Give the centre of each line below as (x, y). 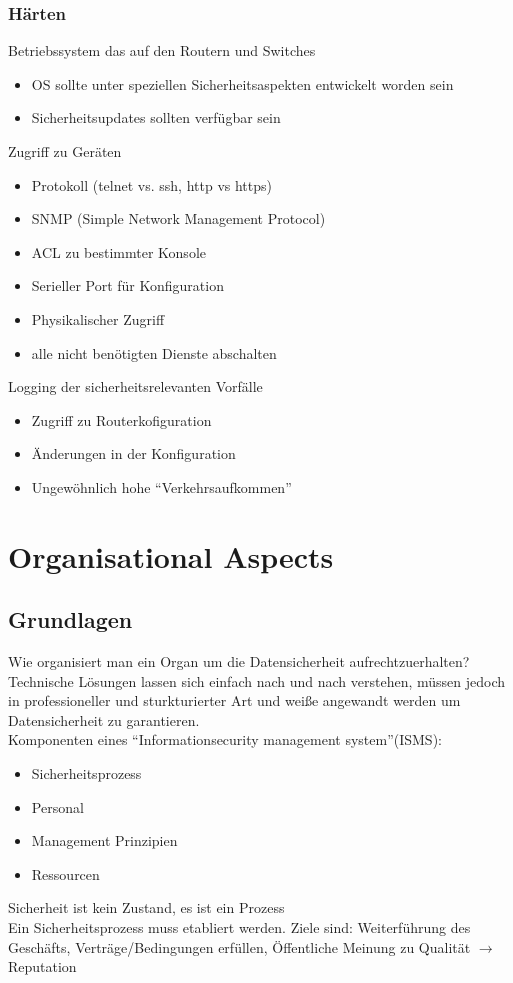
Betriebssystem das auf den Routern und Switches (162, 50)
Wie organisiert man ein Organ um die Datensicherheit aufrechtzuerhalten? (239, 661)
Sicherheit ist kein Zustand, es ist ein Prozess (146, 907)
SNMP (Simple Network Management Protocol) (178, 218)
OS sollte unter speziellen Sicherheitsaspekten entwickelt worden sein (242, 83)
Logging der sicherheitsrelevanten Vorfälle (135, 386)
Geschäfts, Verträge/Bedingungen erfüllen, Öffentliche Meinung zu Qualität (239, 946)
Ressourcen (65, 873)
